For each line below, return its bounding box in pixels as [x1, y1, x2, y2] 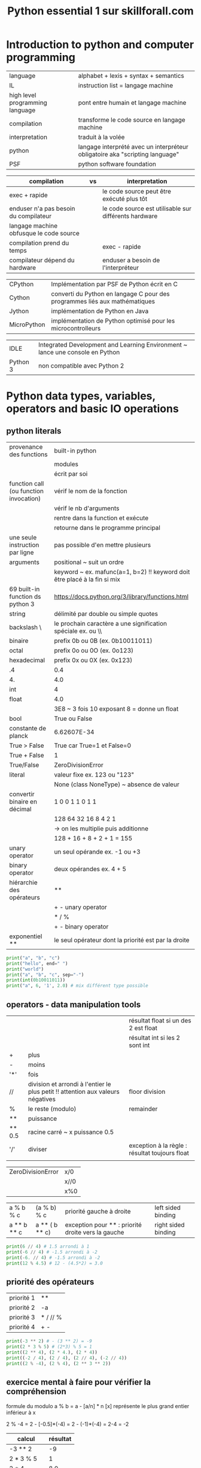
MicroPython [9, 320, 46, 329]
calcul [17, 1434, 35, 1443]
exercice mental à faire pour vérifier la [6, 1377, 151, 1387]
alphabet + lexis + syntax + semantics [78, 71, 184, 80]
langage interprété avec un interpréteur [78, 142, 188, 151]
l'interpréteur [102, 263, 139, 272]
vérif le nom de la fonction [53, 487, 127, 495]
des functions [9, 450, 48, 459]
